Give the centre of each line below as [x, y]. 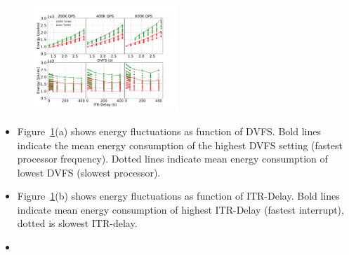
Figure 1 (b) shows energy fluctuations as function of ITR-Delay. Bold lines [178, 196]
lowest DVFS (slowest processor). [89, 172]
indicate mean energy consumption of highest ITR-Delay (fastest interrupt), [180, 209]
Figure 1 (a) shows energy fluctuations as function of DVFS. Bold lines [169, 131]
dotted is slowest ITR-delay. [77, 223]
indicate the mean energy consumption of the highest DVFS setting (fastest [180, 145]
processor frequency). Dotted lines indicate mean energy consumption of [172, 159]
